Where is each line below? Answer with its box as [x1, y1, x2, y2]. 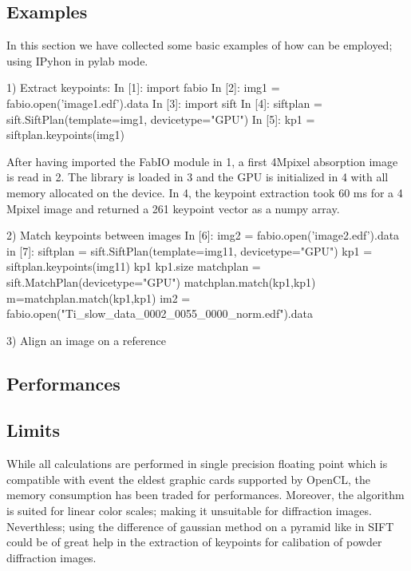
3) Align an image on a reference [6, 331, 166, 348]
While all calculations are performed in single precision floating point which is [6, 455, 388, 472]
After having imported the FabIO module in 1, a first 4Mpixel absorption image [6, 153, 398, 169]
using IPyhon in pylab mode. [6, 52, 148, 69]
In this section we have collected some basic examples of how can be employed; [6, 37, 393, 54]
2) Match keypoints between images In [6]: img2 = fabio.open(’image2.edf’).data [6, 227, 400, 244]
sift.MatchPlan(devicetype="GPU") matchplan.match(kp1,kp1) [6, 273, 316, 290]
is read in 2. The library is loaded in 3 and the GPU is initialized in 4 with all [6, 169, 389, 185]
